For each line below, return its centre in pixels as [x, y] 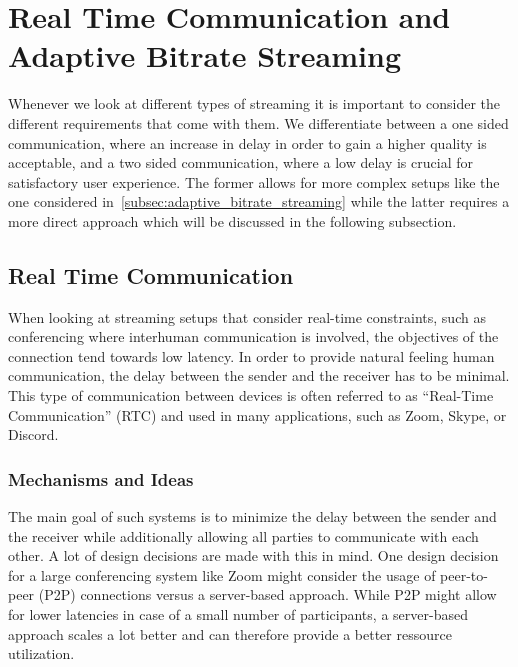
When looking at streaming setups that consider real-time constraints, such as [247, 316]
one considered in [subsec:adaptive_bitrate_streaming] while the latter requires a [259, 201]
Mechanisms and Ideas [101, 478]
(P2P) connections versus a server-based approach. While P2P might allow [267, 594]
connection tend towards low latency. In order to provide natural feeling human [251, 355]
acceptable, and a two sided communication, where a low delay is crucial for [240, 162]
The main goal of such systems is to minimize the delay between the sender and [252, 516]
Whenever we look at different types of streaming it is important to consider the [254, 103]
